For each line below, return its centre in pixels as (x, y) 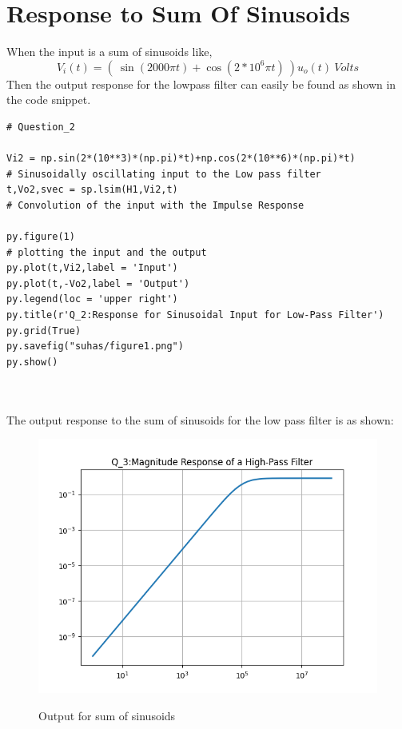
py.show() (32, 362)
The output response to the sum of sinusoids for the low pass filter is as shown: (200, 419)
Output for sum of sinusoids (107, 715)
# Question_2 (41, 127)
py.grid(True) (44, 331)
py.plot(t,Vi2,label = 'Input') (92, 268)
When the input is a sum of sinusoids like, (109, 52)
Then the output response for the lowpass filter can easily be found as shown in (201, 84)
